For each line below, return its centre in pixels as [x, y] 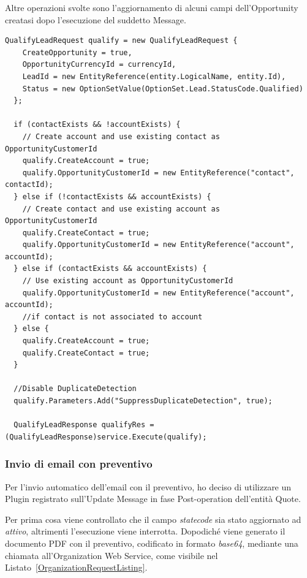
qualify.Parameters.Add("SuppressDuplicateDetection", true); [143, 401]
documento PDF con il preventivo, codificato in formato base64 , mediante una [152, 543]
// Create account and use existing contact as [121, 136]
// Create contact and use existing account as [121, 209]
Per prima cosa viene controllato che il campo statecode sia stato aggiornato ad [153, 519]
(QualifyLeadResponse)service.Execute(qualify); [106, 437]
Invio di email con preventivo [79, 464]
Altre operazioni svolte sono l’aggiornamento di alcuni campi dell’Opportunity [152, 7]
